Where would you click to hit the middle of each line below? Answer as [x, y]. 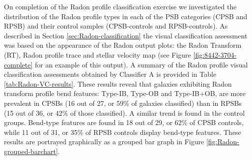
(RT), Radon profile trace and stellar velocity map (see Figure [98, 54]
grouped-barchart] [31, 151]
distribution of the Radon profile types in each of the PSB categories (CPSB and [126, 16]
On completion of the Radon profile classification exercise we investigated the [120, 6]
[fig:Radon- [223, 142]
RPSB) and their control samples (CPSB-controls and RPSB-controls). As [116, 26]
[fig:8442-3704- [215, 54]
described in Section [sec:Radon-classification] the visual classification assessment [126, 35]
